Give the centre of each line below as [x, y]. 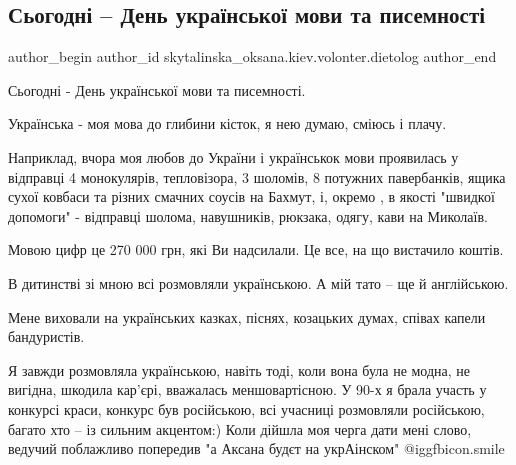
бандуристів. [46, 336]
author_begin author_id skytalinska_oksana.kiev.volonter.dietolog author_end [252, 56]
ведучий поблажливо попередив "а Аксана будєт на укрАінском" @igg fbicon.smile [256, 448]
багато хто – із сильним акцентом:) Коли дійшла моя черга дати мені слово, [240, 428]
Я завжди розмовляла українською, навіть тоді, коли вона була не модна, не [239, 369]
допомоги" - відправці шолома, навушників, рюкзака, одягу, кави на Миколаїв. [248, 215]
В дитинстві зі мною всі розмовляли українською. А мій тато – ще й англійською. [258, 282]
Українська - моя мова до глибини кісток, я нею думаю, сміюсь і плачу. [227, 123]
